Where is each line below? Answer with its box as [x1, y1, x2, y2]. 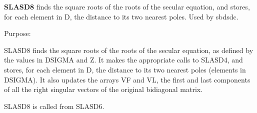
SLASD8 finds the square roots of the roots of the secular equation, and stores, [4, 1, 250, 11]
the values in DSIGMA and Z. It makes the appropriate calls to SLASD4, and [4, 54, 243, 65]
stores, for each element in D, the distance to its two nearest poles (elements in [4, 64, 246, 74]
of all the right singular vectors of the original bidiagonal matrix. [4, 84, 203, 94]
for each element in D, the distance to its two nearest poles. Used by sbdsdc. [4, 11, 238, 21]
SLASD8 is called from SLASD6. [4, 100, 104, 111]
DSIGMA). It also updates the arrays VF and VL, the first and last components [4, 74, 250, 84]
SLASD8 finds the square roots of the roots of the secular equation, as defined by [4, 44, 253, 55]
